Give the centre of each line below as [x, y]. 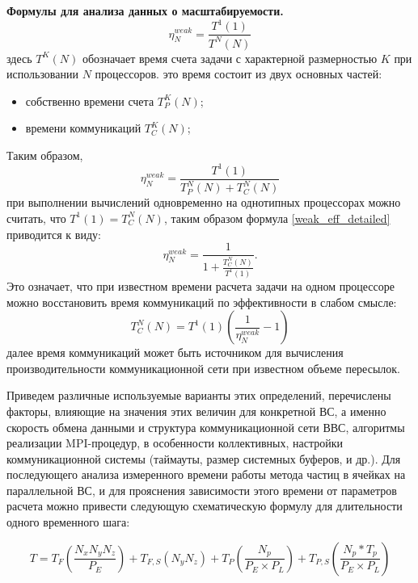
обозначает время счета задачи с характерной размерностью [230, 58]
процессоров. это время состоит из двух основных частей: [239, 74]
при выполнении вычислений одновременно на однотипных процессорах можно [204, 202]
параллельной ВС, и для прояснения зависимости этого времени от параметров [202, 490]
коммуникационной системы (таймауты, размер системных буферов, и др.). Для [204, 458]
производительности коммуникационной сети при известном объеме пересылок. [203, 368]
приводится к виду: [54, 234]
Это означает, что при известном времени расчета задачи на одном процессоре [201, 285]
